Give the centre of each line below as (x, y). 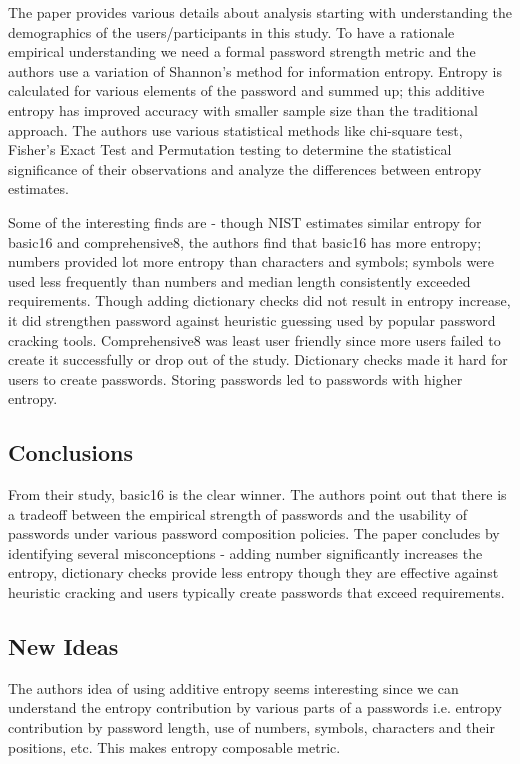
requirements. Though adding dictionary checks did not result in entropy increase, (259, 300)
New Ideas (63, 646)
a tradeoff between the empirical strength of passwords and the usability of (238, 513)
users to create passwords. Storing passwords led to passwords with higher (235, 378)
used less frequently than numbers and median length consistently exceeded (239, 280)
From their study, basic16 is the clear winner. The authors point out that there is (257, 494)
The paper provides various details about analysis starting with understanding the (260, 12)
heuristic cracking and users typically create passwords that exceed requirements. (256, 592)
